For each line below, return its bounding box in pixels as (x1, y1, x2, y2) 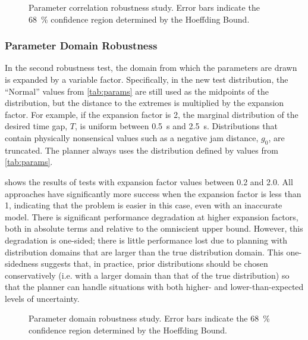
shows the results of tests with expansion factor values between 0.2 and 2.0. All (5, 175, 293, 188)
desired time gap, (5, 120, 68, 132)
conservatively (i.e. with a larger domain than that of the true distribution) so (5, 269, 290, 281)
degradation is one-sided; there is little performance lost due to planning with (5, 233, 287, 246)
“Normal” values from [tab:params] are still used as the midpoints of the (5, 85, 269, 97)
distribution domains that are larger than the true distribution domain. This (5, 245, 284, 258)
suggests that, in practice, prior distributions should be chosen (40, 257, 268, 270)
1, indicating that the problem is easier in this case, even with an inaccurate (5, 199, 282, 211)
